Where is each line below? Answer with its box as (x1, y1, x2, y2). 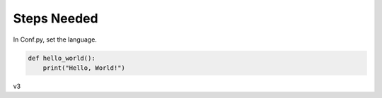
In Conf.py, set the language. (13, 35, 97, 44)
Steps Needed (13, 11, 98, 26)
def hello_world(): (28, 54, 95, 62)
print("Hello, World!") (42, 63, 125, 72)
